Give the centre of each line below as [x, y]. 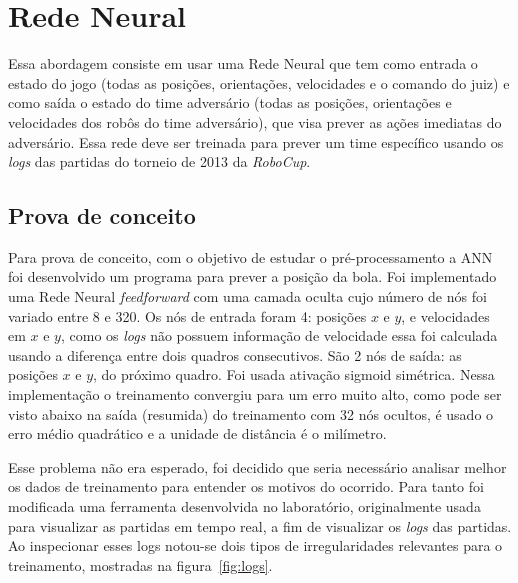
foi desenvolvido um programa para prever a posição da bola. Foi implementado [252, 276]
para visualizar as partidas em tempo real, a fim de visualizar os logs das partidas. [260, 525]
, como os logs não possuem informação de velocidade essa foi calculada [279, 335]
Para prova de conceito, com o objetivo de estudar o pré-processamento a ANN [250, 256]
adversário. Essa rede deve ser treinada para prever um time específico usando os [256, 141]
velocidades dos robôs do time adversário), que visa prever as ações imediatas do [255, 121]
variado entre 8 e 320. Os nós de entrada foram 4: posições [187, 315]
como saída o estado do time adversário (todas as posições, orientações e [230, 102]
